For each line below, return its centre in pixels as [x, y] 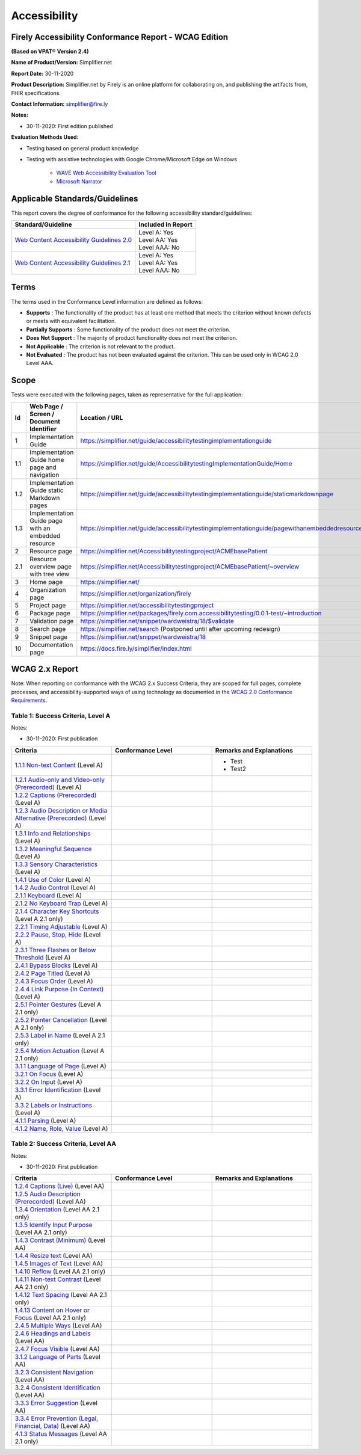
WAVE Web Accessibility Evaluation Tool [106, 173]
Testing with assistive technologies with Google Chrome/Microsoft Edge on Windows [131, 159]
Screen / [42, 414]
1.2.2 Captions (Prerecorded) [56, 795]
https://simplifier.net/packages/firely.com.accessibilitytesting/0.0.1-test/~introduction [201, 613]
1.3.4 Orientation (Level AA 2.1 [57, 1210]
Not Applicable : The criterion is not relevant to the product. [101, 346]
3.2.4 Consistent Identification [57, 1388]
